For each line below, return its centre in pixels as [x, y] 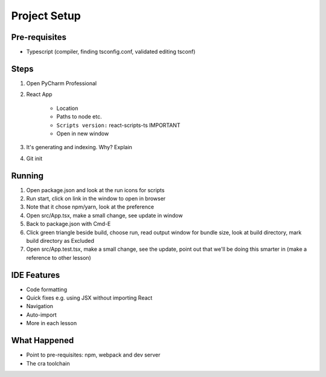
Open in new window [83, 134]
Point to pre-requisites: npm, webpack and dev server [93, 355]
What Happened [43, 340]
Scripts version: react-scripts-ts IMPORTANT [118, 125]
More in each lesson [52, 323]
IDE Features [36, 275]
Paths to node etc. [79, 117]
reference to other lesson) [59, 257]
